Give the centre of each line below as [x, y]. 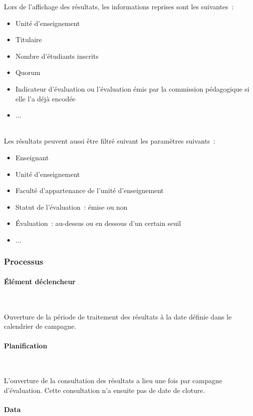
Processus [24, 261]
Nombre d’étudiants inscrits [57, 56]
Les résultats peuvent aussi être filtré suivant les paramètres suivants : [110, 141]
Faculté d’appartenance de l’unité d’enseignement [90, 190]
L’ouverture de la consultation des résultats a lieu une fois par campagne [113, 380]
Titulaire [29, 39]
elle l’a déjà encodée [45, 98]
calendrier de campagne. [40, 326]
